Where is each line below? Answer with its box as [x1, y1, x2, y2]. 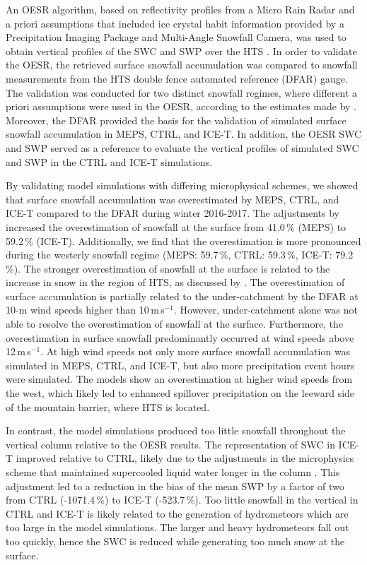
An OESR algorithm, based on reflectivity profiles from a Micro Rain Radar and [6, 2, 355, 16]
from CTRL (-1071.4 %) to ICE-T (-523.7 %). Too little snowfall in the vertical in [6, 492, 359, 507]
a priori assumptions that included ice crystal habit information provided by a [6, 16, 344, 30]
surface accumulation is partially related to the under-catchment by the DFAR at [6, 288, 359, 303]
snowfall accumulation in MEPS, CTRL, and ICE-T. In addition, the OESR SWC [6, 126, 362, 141]
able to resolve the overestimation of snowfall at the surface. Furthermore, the [6, 316, 344, 331]
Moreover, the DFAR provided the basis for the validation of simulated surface [6, 112, 346, 127]
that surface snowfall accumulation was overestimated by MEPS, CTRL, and [6, 191, 339, 206]
